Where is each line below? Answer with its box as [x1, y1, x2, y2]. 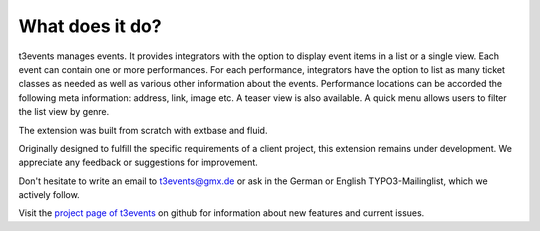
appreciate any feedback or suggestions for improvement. [18, 156, 259, 169]
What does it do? [18, 15, 162, 37]
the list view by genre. [18, 106, 110, 118]
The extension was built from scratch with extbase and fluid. [18, 124, 268, 136]
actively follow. [18, 189, 80, 201]
